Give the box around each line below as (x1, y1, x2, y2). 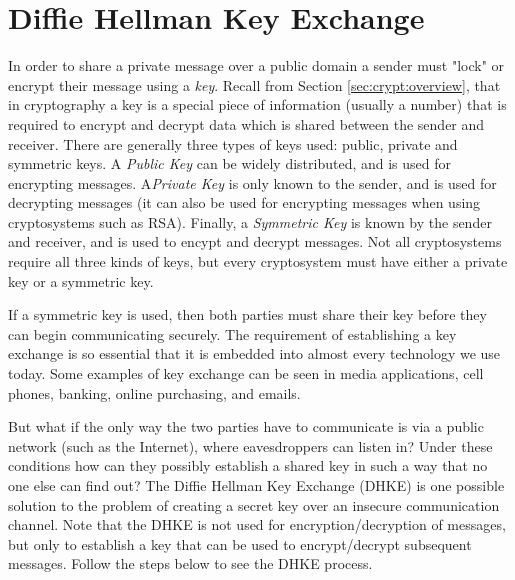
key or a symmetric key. (8, 270, 154, 291)
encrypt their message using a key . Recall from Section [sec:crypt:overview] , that (8, 74, 501, 95)
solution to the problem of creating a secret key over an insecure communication (8, 494, 500, 515)
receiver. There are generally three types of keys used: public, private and (8, 133, 458, 154)
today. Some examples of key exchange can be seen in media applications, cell (8, 363, 484, 384)
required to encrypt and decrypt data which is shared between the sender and (8, 113, 485, 134)
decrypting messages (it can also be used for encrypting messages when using (8, 192, 481, 213)
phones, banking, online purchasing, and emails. (8, 382, 301, 403)
